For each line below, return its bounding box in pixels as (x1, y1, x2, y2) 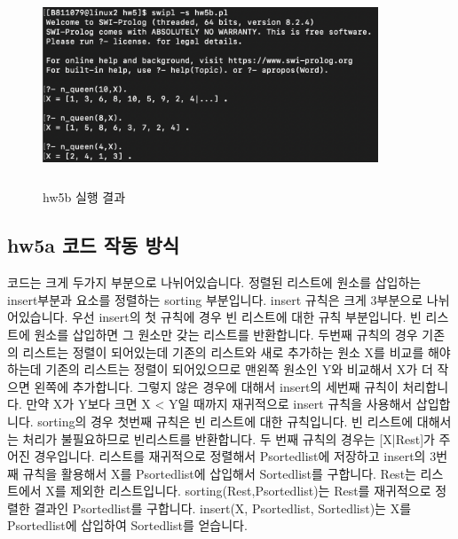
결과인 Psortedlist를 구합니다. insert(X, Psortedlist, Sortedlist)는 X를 (34, 498, 412, 517)
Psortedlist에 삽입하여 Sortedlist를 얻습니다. (7, 516, 248, 535)
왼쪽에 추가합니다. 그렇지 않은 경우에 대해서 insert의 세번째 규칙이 (34, 377, 399, 395)
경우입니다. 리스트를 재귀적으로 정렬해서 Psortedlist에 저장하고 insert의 (34, 447, 426, 465)
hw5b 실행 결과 (43, 188, 126, 207)
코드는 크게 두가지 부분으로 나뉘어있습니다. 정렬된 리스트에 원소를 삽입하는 (7, 273, 422, 292)
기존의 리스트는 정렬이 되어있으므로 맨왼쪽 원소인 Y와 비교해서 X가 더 (45, 360, 433, 379)
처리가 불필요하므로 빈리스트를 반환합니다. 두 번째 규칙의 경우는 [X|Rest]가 (22, 429, 435, 448)
